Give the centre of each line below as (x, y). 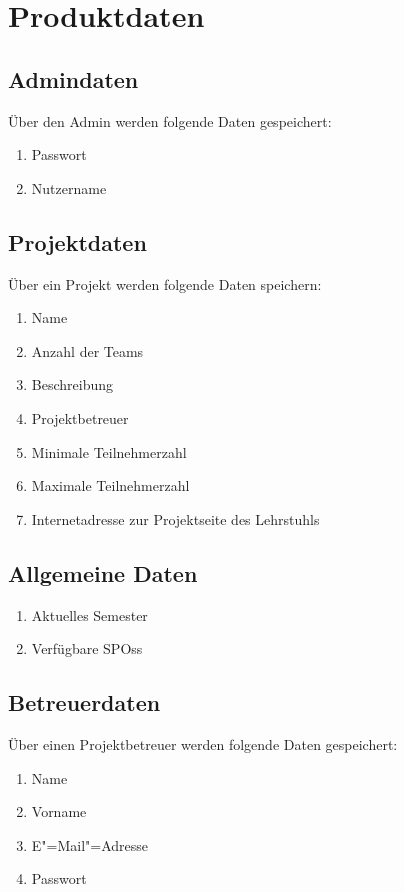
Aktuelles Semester (89, 614)
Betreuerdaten (84, 702)
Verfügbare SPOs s (87, 648)
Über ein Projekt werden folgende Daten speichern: (165, 283)
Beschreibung (72, 384)
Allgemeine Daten (103, 572)
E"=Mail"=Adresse (90, 844)
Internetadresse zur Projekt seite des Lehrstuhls (175, 518)
